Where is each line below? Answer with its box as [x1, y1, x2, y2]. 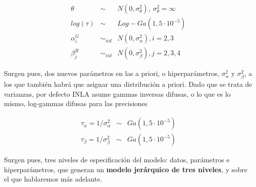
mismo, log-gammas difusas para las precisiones [4, 98, 148, 109]
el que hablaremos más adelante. [4, 174, 102, 184]
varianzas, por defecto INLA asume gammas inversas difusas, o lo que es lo [4, 88, 231, 99]
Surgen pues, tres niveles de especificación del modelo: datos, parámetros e [4, 154, 230, 165]
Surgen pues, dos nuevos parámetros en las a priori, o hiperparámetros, [4, 68, 219, 78]
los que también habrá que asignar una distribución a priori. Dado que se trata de [4, 79, 253, 89]
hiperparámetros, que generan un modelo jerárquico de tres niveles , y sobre [4, 164, 248, 174]
